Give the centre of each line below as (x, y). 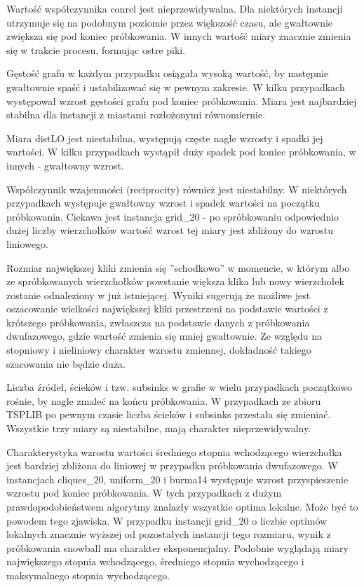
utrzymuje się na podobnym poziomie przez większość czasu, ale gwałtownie (170, 22)
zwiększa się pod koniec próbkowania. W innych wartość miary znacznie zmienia (179, 36)
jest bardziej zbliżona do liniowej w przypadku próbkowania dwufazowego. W (172, 465)
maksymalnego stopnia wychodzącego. (88, 575)
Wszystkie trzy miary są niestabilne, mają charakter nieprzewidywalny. (159, 428)
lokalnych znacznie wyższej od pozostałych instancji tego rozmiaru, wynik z (169, 534)
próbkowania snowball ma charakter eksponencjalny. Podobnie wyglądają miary (177, 547)
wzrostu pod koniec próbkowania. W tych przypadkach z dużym (144, 493)
